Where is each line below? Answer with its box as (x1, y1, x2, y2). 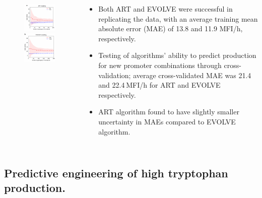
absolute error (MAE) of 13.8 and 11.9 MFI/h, (98, 23, 243, 34)
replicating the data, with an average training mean (98, 13, 258, 24)
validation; (98, 70, 131, 80)
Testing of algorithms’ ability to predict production (98, 50, 256, 60)
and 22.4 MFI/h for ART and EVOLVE (98, 80, 221, 90)
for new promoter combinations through (98, 59, 222, 70)
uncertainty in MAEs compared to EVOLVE (98, 116, 236, 126)
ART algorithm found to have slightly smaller (98, 106, 239, 117)
